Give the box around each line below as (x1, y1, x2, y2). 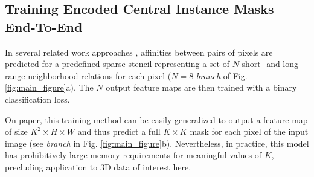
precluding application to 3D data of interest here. (5, 160, 191, 173)
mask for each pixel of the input (190, 125, 309, 138)
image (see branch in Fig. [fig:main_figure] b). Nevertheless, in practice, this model (5, 137, 309, 149)
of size (5, 125, 28, 138)
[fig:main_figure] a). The (5, 81, 94, 94)
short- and (242, 57, 280, 70)
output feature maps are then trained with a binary (106, 81, 297, 94)
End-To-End (5, 17, 83, 36)
